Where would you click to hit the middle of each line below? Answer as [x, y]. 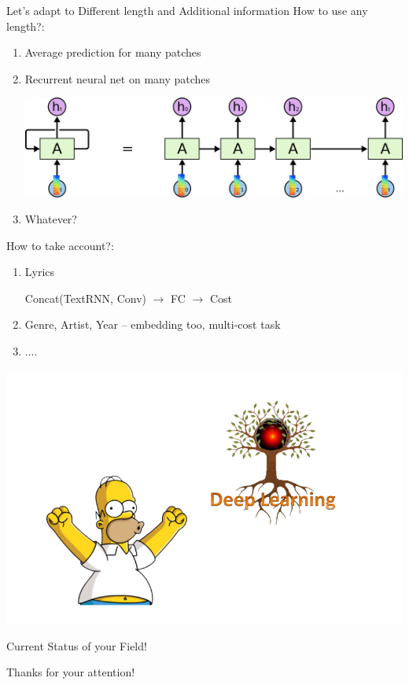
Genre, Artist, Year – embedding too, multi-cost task [153, 324]
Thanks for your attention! [71, 672]
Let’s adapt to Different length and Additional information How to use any [187, 10]
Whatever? [51, 219]
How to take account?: [60, 245]
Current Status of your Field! [77, 645]
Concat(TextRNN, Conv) [85, 298]
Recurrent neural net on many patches [118, 78]
